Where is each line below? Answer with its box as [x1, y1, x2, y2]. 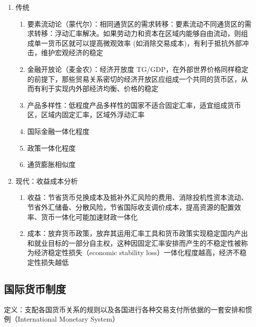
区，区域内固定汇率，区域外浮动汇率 [27, 109, 145, 120]
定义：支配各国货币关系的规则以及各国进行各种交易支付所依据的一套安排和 [4, 304, 245, 314]
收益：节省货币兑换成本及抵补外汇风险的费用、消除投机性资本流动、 [27, 192, 248, 202]
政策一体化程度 [27, 142, 76, 153]
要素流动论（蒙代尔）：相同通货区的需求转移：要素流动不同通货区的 [27, 18, 245, 29]
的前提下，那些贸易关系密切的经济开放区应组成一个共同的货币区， [27, 73, 241, 84]
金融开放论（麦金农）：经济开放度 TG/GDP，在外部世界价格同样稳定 [27, 64, 249, 74]
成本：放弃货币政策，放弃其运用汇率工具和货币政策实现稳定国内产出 [27, 228, 248, 238]
